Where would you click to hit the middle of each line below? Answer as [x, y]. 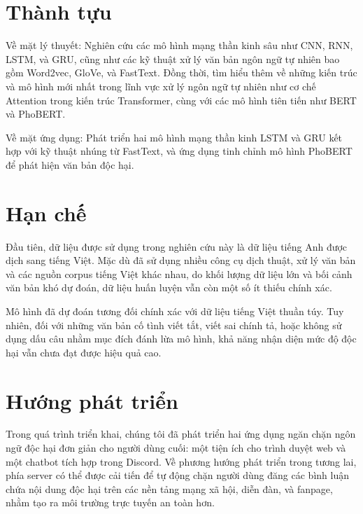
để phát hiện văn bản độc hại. [70, 164]
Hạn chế [46, 213]
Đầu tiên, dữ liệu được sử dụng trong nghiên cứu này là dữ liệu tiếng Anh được [177, 246]
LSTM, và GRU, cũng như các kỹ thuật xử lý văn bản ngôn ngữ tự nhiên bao [173, 58]
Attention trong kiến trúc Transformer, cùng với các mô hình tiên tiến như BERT [181, 100]
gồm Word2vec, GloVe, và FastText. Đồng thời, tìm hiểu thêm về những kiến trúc [181, 72]
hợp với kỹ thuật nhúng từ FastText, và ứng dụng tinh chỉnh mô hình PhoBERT [179, 151]
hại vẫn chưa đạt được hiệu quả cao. [84, 352]
